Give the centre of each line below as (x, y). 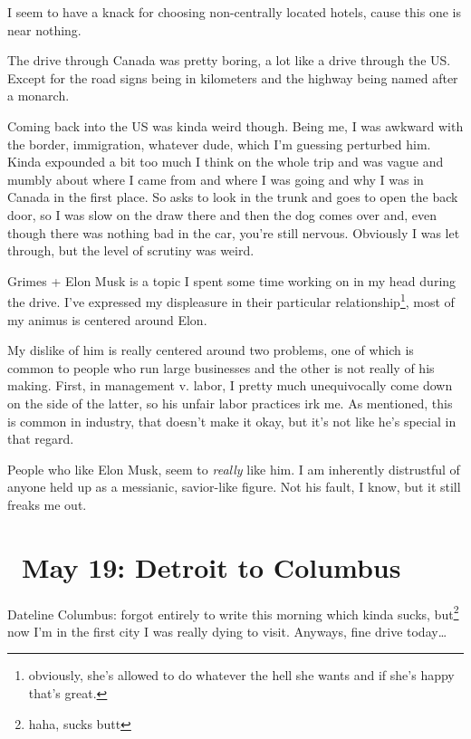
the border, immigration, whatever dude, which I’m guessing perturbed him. (219, 144)
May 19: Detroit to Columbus (211, 566)
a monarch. (38, 96)
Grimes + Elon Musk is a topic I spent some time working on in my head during (232, 280)
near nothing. (44, 29)
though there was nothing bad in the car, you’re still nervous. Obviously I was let (234, 232)
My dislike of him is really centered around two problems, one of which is (211, 350)
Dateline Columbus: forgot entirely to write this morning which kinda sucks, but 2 (233, 612)
